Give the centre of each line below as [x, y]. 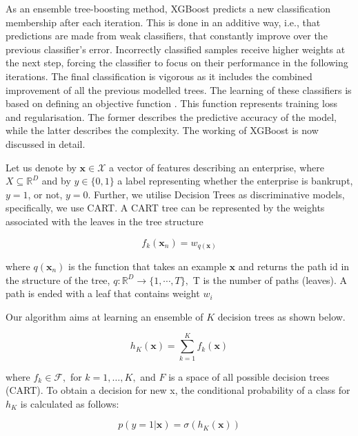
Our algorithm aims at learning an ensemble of [105, 316]
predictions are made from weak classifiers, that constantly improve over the [167, 36]
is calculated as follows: [70, 403]
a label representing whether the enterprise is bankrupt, [235, 181]
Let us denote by [41, 167]
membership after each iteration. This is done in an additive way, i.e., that [163, 22]
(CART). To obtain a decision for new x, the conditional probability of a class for [178, 390]
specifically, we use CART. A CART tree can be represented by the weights [165, 208]
